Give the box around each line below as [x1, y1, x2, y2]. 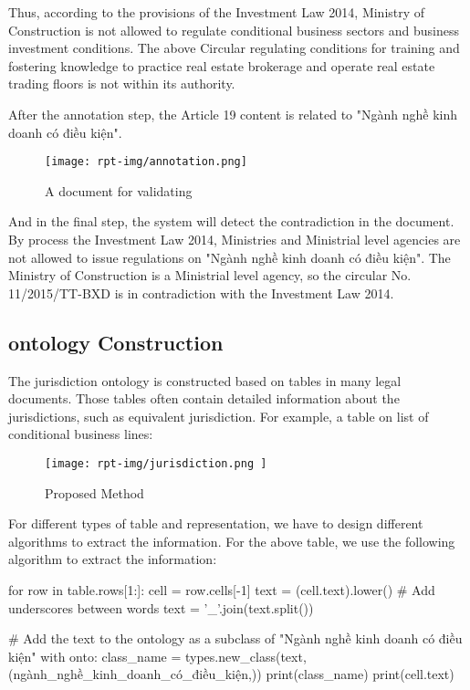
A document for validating [45, 181, 193, 200]
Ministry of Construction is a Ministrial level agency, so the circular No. [8, 266, 412, 285]
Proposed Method [45, 483, 144, 502]
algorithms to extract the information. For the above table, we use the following [8, 531, 455, 550]
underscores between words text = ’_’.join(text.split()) [8, 598, 314, 617]
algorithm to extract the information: [8, 549, 217, 569]
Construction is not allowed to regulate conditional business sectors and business [8, 20, 459, 39]
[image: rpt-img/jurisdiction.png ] [45, 456, 267, 470]
